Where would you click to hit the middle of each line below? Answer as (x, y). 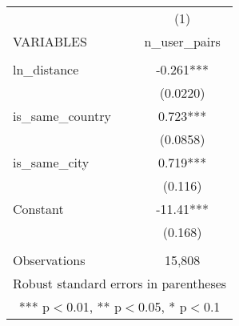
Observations (49, 260)
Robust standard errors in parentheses (120, 283)
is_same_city (51, 162)
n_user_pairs (182, 41)
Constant (38, 209)
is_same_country (62, 116)
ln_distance (46, 69)
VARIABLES (50, 41)
